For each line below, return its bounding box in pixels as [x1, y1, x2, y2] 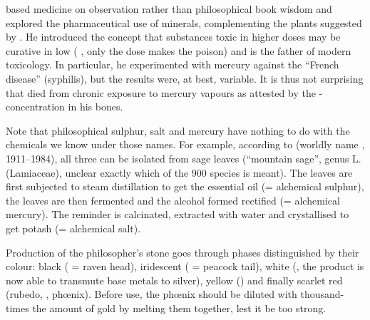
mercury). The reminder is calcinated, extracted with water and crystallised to [6, 207, 349, 222]
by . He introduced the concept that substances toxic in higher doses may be [6, 29, 341, 44]
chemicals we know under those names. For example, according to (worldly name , [6, 137, 365, 152]
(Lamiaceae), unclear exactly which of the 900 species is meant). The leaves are [6, 165, 353, 180]
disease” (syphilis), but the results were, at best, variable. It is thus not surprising [6, 71, 364, 86]
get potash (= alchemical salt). [6, 220, 141, 235]
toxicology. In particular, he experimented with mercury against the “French [6, 57, 339, 72]
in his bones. [68, 99, 123, 114]
